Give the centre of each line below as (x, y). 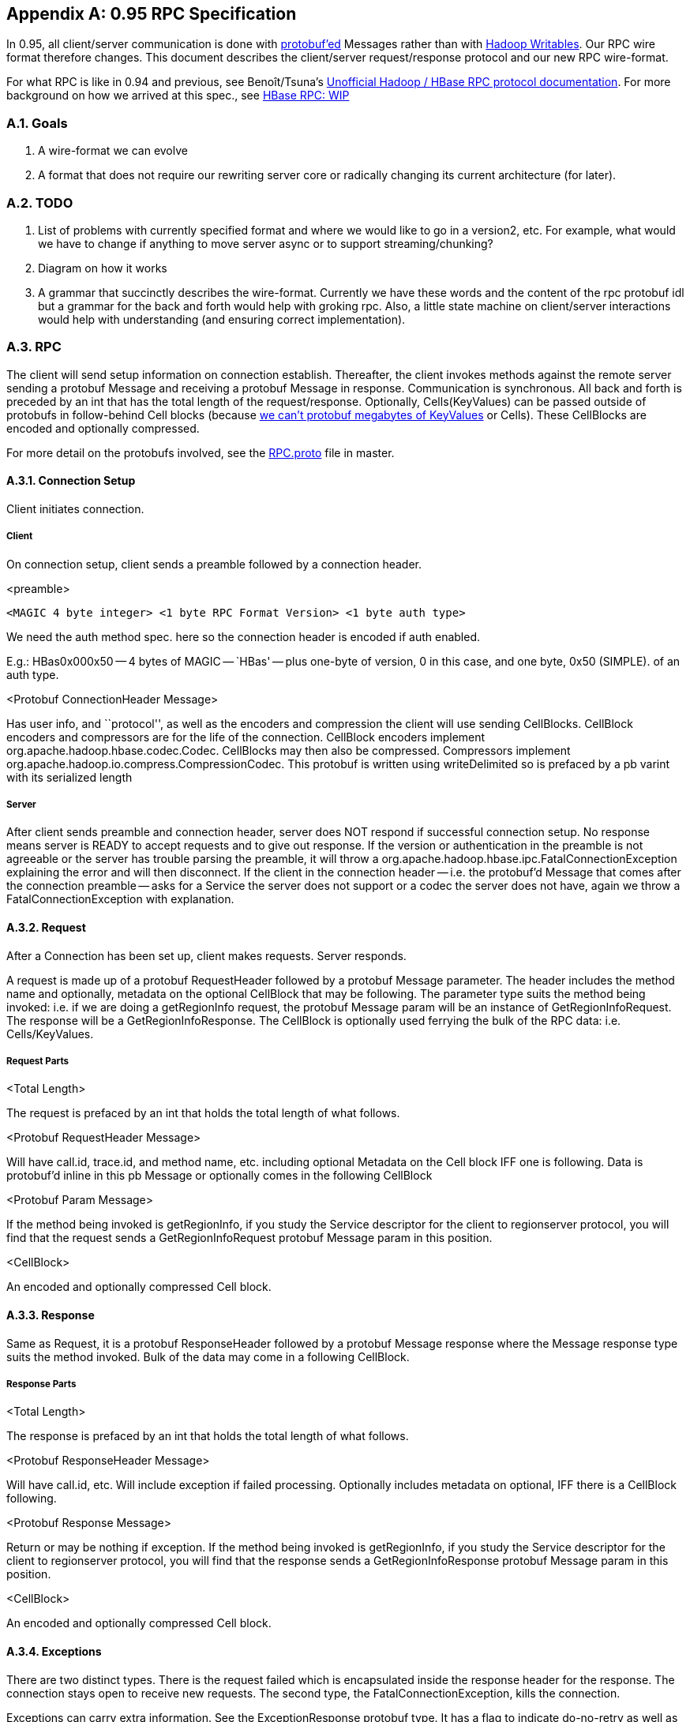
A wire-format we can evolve (113, 151)
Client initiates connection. (75, 508)
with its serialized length (69, 777)
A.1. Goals (37, 123)
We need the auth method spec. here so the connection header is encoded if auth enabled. (244, 636)
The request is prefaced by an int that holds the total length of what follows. (203, 1113)
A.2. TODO (40, 203)
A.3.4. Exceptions (54, 1652)
